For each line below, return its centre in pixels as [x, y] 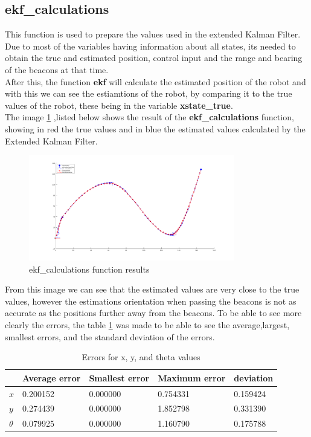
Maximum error [192, 377]
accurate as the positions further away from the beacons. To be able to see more [153, 313]
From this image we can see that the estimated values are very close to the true [152, 289]
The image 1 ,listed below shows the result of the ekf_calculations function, [149, 117]
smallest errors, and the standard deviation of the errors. [110, 336]
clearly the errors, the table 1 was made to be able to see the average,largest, [147, 325]
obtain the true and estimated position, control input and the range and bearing [154, 58]
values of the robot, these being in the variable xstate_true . [119, 105]
